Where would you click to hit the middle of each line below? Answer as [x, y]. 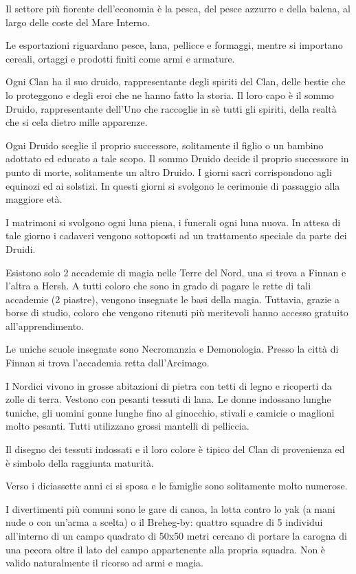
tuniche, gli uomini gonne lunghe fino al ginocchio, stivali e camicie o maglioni [170, 412]
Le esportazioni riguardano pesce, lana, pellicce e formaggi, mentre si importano [174, 45]
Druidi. [21, 249]
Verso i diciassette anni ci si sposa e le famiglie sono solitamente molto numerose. [177, 486]
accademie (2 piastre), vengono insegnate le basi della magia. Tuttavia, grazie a [173, 299]
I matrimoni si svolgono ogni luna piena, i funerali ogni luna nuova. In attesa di [173, 222]
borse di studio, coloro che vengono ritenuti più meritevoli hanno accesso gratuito [177, 312]
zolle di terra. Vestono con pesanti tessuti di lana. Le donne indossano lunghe [168, 399]
